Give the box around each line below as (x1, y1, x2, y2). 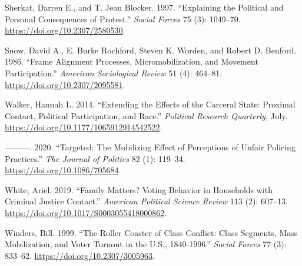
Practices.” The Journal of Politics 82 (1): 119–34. (5, 152, 185, 164)
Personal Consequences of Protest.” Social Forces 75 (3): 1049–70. (5, 12, 241, 25)
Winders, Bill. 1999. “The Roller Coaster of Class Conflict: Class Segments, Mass (5, 226, 298, 238)
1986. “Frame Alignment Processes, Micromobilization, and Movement (5, 55, 258, 68)
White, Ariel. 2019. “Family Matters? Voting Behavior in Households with (5, 183, 273, 196)
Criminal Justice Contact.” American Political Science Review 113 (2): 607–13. (5, 195, 288, 207)
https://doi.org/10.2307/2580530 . (5, 24, 125, 36)
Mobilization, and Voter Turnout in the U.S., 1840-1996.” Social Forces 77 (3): (5, 238, 287, 250)
